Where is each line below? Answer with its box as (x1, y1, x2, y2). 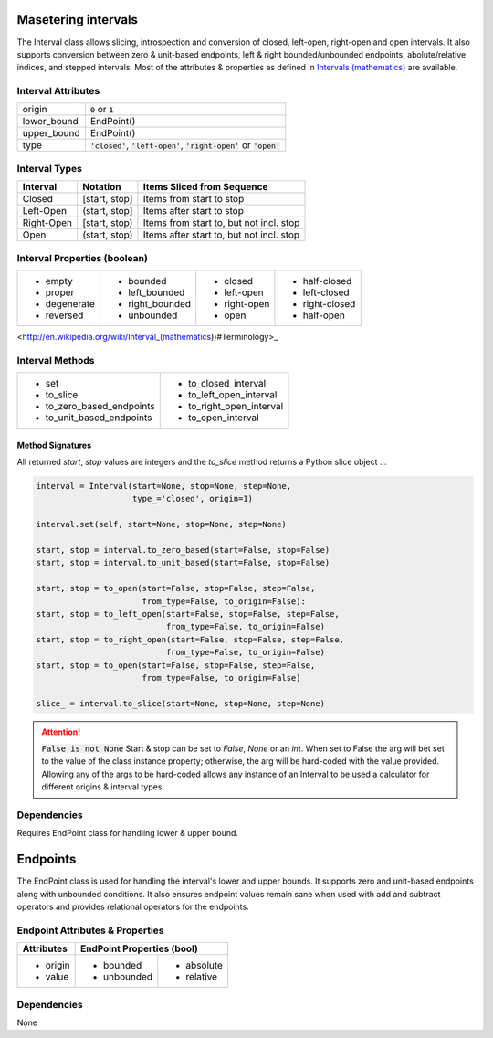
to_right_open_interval (187, 400, 284, 413)
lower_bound (22, 115, 79, 128)
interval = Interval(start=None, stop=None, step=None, (36, 481, 292, 492)
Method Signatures (16, 440, 92, 450)
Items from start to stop (142, 193, 245, 206)
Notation (82, 181, 121, 194)
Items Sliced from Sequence (142, 181, 268, 194)
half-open (302, 309, 346, 322)
